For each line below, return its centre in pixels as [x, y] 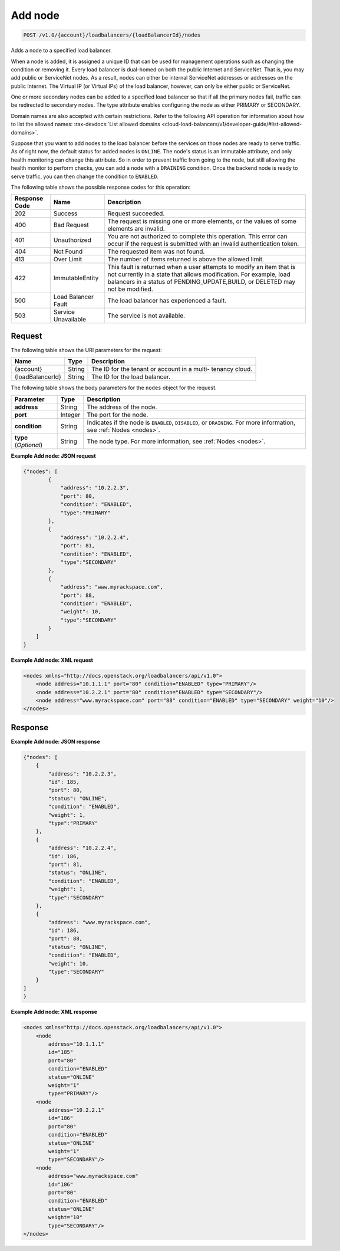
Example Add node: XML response [54, 1012]
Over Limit [68, 260]
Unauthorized [72, 240]
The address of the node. [122, 407]
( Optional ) [29, 445]
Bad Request [71, 225]
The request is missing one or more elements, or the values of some [202, 221]
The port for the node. [118, 415]
